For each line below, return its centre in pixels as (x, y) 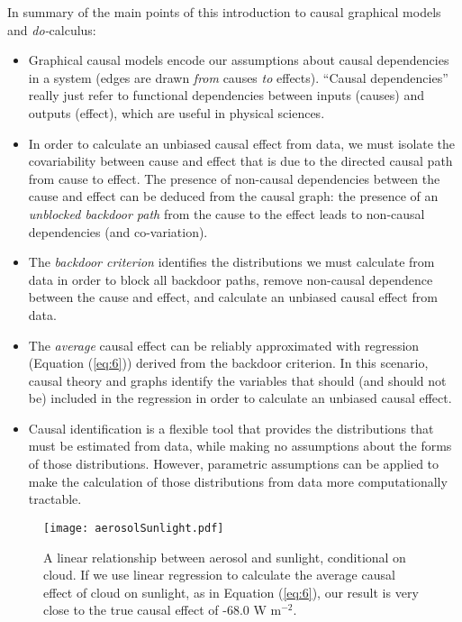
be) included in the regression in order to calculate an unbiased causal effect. (240, 398)
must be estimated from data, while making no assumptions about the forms (240, 446)
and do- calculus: (52, 29)
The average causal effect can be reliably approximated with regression (224, 345)
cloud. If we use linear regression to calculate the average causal (219, 575)
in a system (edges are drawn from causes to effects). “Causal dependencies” (238, 77)
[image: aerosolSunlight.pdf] (134, 528)
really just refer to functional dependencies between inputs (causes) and (226, 95)
